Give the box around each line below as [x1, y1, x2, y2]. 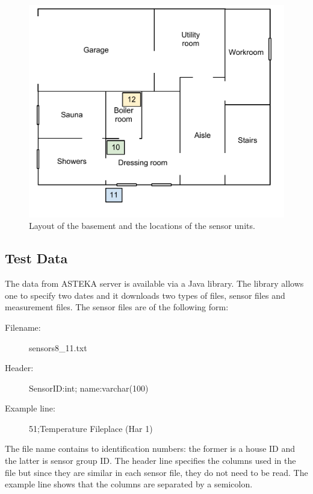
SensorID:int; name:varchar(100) [29, 381, 149, 394]
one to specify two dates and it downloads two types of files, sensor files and [5, 289, 285, 301]
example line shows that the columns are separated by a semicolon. [5, 478, 253, 490]
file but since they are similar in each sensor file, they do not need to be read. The [5, 466, 308, 478]
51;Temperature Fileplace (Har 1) [29, 422, 153, 434]
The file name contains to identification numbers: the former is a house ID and [5, 442, 296, 455]
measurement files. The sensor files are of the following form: [5, 301, 229, 313]
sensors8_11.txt [29, 341, 87, 354]
